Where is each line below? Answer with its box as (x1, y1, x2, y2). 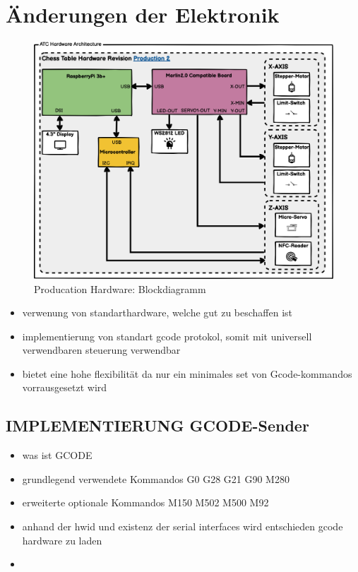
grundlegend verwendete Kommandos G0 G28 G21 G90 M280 (22, 471, 290, 486)
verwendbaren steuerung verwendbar (22, 342, 181, 357)
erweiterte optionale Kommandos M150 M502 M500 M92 (22, 495, 269, 510)
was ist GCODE (22, 448, 93, 463)
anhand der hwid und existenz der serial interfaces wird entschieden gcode (22, 519, 343, 534)
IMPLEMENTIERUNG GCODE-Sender (6, 415, 309, 436)
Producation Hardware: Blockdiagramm (34, 281, 206, 296)
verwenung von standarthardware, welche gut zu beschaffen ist (22, 305, 293, 320)
